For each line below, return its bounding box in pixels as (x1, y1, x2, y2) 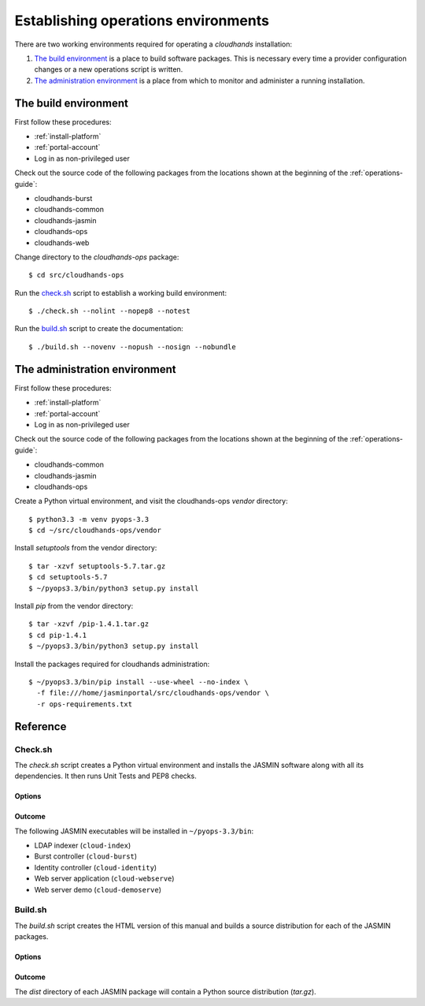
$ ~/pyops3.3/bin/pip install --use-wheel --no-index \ (28, 677, 249, 686)
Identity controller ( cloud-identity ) (34, 863, 157, 872)
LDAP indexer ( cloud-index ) (34, 840, 131, 851)
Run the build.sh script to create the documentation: (14, 324, 184, 333)
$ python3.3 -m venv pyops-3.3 (28, 515, 150, 523)
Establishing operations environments (14, 12, 269, 29)
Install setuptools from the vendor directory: (14, 543, 157, 553)
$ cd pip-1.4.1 (28, 631, 87, 639)
